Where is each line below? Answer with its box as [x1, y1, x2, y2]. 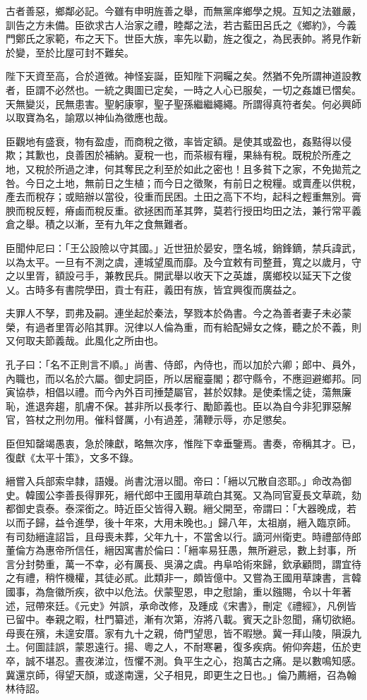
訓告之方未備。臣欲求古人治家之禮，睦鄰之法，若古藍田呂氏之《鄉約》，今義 [6, 17, 356, 32]
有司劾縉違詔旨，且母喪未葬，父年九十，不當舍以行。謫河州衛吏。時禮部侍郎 [6, 529, 361, 543]
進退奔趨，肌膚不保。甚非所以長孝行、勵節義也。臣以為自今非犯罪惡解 [25, 398, 351, 413]
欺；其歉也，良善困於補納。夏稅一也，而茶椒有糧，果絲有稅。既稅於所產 [6, 147, 342, 162]
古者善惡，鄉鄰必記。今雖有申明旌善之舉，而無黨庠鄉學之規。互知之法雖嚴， [6, 4, 361, 18]
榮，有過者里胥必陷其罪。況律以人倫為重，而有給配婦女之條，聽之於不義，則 [6, 319, 361, 334]
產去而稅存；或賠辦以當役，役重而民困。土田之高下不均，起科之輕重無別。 [6, 189, 351, 204]
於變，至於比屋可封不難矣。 [6, 44, 134, 59]
